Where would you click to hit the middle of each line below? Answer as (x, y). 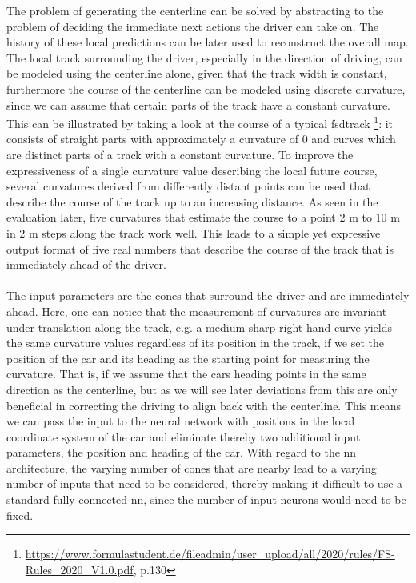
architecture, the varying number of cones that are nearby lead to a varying (192, 467)
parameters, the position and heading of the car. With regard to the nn (182, 452)
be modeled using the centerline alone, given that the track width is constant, (197, 73)
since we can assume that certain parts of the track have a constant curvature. (199, 104)
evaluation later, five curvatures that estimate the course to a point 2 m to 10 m (203, 217)
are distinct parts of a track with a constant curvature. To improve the (180, 154)
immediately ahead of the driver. (86, 264)
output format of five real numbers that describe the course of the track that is (200, 248)
